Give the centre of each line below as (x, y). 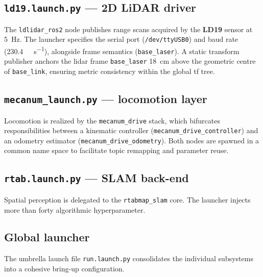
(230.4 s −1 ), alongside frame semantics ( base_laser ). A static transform (122, 50)
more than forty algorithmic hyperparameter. (75, 209)
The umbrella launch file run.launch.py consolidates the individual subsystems (129, 258)
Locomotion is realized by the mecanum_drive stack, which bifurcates (112, 120)
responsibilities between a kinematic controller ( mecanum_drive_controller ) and (131, 130)
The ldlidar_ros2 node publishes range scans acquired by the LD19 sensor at (128, 29)
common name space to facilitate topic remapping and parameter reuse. (116, 150)
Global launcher (47, 237)
